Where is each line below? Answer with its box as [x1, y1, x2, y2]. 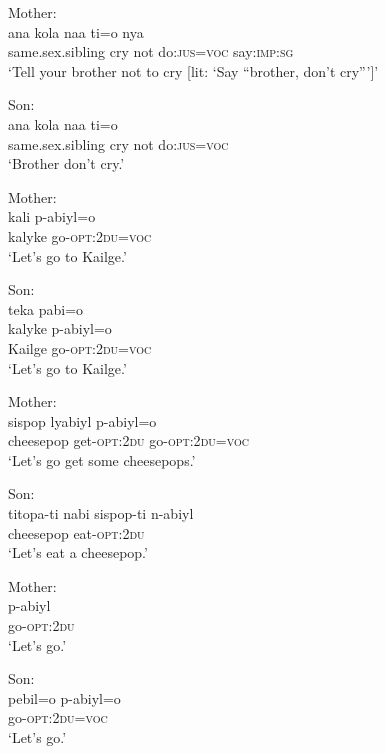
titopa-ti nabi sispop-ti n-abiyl [8, 503, 194, 524]
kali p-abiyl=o [8, 206, 96, 227]
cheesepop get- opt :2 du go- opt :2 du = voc [8, 430, 249, 451]
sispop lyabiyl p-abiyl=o [8, 410, 157, 431]
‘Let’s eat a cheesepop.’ [8, 542, 148, 563]
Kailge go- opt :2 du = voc [8, 337, 152, 358]
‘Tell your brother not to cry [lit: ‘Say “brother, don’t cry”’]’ [8, 60, 379, 81]
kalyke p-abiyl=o [8, 318, 112, 339]
